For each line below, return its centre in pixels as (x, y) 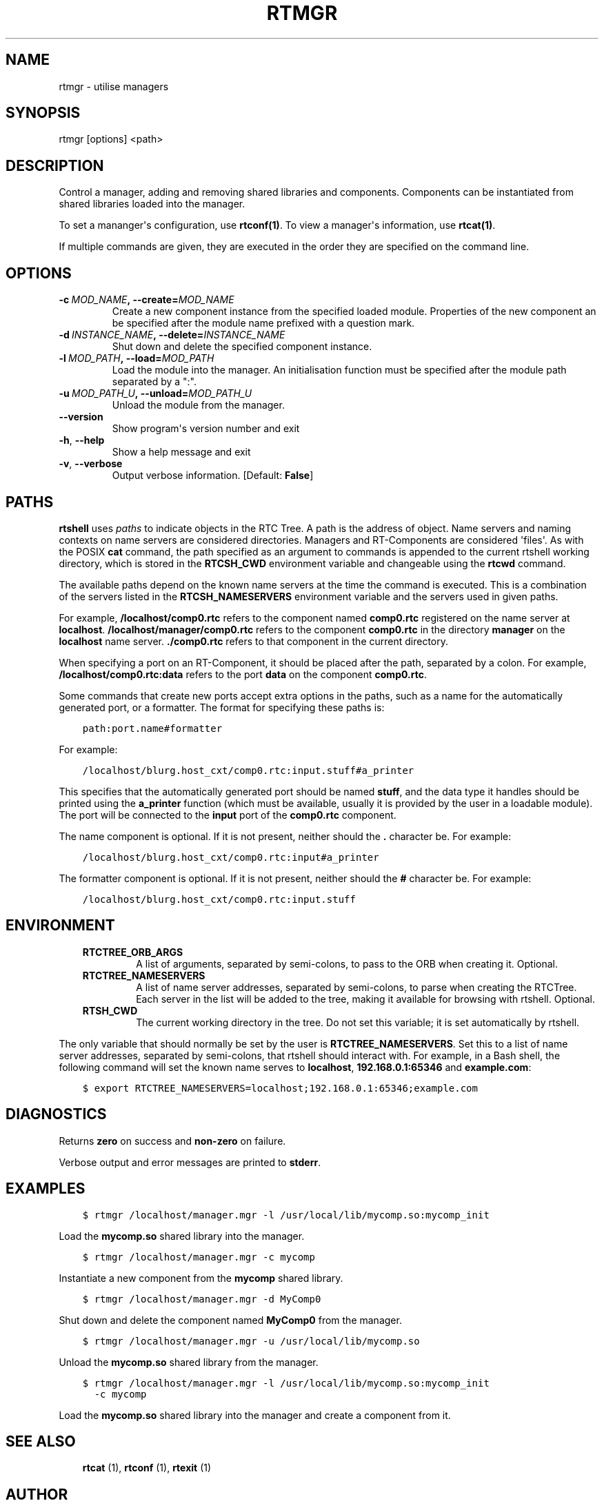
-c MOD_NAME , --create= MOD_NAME (147, 300)
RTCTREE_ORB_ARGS (133, 952)
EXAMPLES (46, 1189)
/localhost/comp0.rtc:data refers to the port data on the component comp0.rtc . (243, 674)
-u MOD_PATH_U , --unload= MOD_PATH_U (155, 394)
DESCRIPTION (55, 165)
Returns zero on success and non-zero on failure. (172, 1141)
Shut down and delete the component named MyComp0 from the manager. (230, 1320)
